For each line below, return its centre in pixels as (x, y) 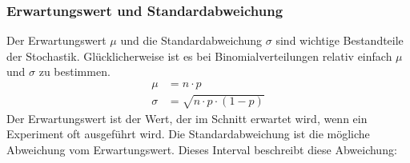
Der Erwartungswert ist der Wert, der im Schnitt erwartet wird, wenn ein (187, 118)
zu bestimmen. (74, 72)
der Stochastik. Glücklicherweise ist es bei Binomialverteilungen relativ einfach (199, 56)
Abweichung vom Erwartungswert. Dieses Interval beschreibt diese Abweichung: (202, 149)
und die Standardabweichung (191, 40)
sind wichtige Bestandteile (340, 40)
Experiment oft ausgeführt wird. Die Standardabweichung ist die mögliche (188, 134)
